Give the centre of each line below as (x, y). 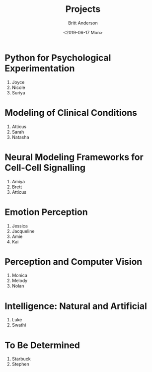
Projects (83, 9)
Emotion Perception (46, 212)
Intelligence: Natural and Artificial (76, 306)
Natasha (20, 137)
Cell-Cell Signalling (45, 168)
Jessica (20, 226)
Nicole (18, 87)
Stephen (20, 364)
